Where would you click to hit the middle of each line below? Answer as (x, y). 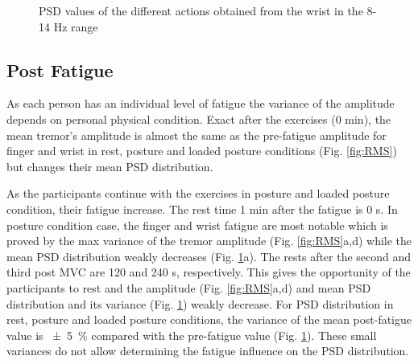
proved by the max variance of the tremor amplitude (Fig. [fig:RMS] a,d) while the (209, 241)
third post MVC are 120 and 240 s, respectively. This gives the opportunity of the (209, 272)
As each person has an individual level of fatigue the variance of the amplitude (201, 103)
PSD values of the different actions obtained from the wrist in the (201, 10)
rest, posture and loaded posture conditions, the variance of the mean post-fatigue (209, 319)
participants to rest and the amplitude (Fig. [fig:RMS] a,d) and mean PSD (189, 287)
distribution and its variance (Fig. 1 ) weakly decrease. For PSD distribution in (200, 303)
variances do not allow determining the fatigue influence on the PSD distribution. (208, 351)
